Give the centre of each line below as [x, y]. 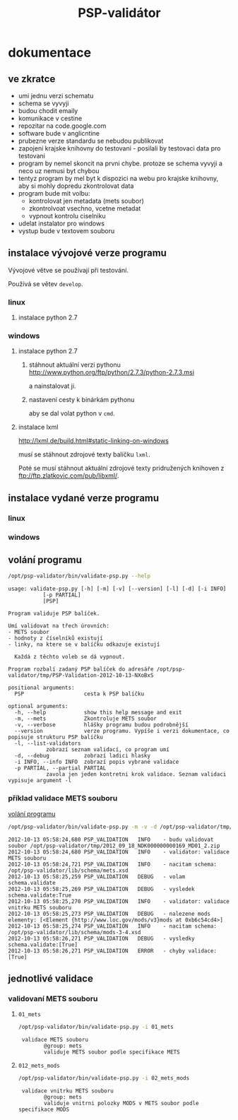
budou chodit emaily [48, 111]
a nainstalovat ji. [52, 386]
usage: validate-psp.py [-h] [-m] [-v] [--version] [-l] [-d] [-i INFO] [117, 589]
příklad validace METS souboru [63, 798]
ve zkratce [32, 79]
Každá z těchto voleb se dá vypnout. [70, 657]
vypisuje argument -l [40, 781]
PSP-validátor [119, 13]
